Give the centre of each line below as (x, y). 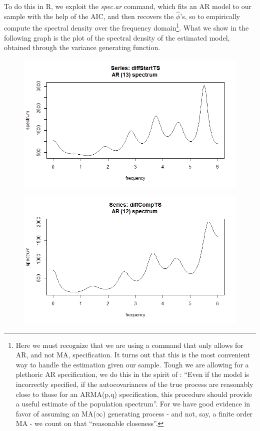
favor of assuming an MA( (56, 413)
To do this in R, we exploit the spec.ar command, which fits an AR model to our (128, 6)
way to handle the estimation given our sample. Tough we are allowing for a (132, 364)
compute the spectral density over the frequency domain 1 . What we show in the (126, 27)
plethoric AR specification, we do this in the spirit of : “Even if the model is (132, 374)
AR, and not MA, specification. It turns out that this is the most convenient (133, 355)
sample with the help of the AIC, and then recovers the (89, 16)
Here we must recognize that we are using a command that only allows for (129, 345)
